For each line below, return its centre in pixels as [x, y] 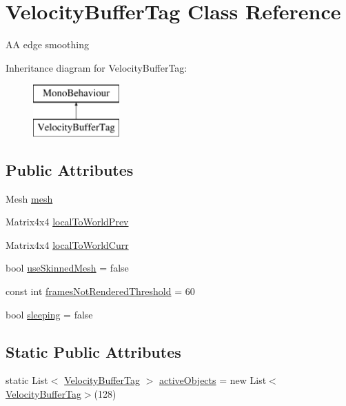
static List [27, 380]
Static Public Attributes [93, 351]
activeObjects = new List [213, 380]
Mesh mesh [29, 198]
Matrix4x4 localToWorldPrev [67, 222]
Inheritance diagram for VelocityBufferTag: [96, 67]
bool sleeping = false [49, 314]
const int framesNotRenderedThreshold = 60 [100, 291]
